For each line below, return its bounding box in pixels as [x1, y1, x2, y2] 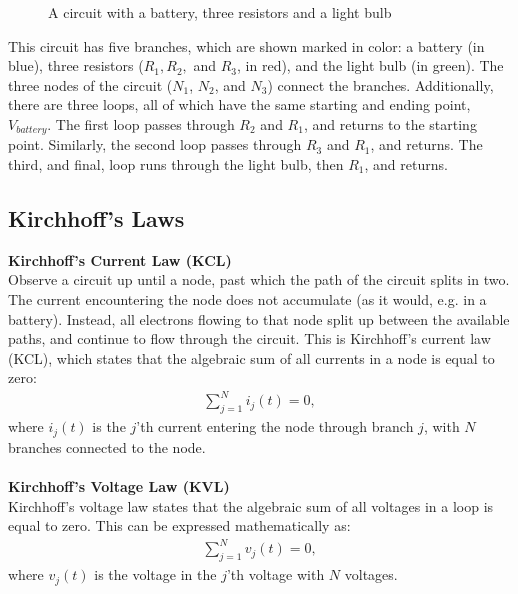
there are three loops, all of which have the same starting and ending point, [8, 94, 471, 115]
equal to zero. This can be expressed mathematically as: [8, 515, 351, 536]
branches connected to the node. [8, 436, 206, 457]
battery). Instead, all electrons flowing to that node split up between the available [8, 308, 510, 329]
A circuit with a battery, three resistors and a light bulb [48, 2, 392, 22]
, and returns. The [370, 134, 483, 155]
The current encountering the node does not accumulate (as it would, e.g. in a [8, 289, 487, 309]
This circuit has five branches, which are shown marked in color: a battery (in [8, 35, 485, 56]
